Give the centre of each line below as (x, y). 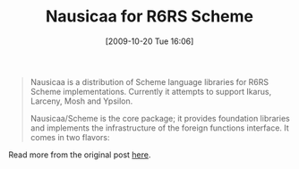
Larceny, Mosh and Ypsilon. (81, 101)
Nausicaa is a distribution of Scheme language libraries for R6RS (149, 81)
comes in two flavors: (70, 137)
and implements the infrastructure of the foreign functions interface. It (160, 128)
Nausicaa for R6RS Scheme (149, 17)
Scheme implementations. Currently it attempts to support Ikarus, (151, 91)
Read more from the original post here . (80, 155)
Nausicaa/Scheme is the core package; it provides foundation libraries (160, 118)
